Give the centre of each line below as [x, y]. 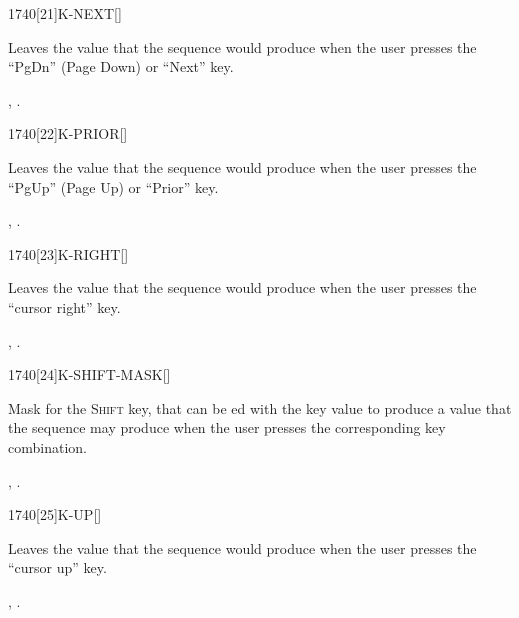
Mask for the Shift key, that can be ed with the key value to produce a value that [260, 407]
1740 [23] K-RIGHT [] [68, 253]
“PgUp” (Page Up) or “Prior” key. [113, 186]
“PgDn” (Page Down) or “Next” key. [121, 66]
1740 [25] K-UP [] [55, 514]
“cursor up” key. [57, 567]
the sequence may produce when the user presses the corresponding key [227, 427]
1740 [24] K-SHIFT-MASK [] [89, 374]
